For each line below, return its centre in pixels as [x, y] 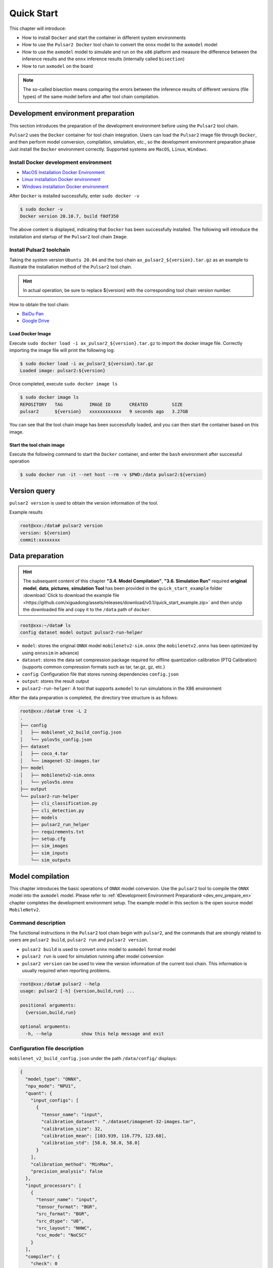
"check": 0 [44, 1263]
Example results [26, 512]
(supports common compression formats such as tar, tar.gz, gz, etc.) [94, 667]
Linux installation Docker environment [61, 180]
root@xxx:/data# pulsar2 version [61, 526]
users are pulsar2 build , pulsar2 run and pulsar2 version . [79, 940]
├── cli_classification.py [64, 803]
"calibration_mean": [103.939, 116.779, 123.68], [104, 1136]
